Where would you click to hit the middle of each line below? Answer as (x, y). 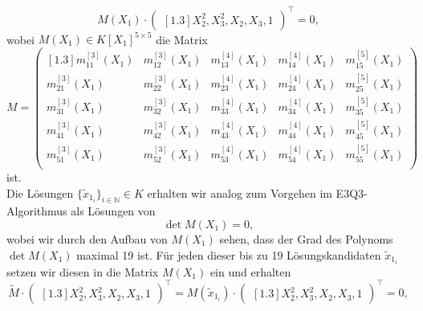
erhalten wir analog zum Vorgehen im (240, 192)
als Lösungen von (113, 211)
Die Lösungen (40, 192)
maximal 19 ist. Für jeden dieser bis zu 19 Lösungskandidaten (229, 254)
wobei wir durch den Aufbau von (87, 239)
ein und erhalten (250, 271)
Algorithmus (37, 211)
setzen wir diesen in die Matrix (83, 271)
